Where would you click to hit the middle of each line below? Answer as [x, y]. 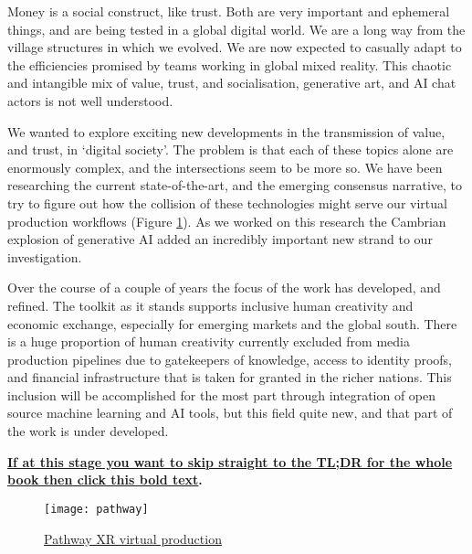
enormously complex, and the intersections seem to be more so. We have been [225, 167]
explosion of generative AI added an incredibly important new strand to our [220, 239]
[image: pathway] [96, 509]
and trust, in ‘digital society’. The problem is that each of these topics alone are [231, 149]
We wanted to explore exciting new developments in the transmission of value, [226, 131]
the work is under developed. [88, 431]
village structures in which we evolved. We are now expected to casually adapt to [235, 47]
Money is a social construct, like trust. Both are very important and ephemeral [229, 11]
